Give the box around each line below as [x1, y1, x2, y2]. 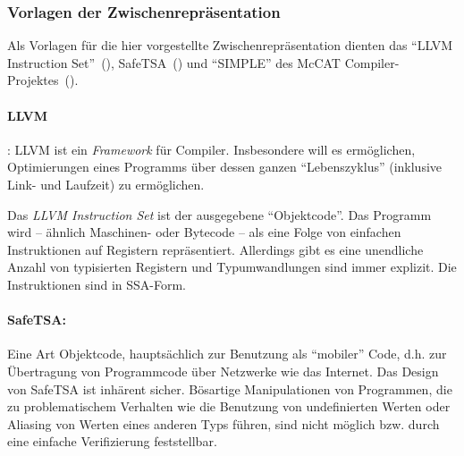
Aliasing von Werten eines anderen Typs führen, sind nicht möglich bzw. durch [7, 414, 440, 433]
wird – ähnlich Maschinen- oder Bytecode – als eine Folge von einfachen [7, 223, 401, 241]
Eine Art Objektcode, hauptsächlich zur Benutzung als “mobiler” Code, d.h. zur [7, 344, 447, 363]
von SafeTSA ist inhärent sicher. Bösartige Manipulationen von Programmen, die [7, 379, 452, 398]
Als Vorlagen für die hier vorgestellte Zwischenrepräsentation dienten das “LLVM [7, 36, 453, 55]
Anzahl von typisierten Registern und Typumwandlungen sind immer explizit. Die [7, 258, 457, 276]
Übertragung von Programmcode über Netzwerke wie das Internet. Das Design [7, 361, 439, 380]
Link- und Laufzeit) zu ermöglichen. [7, 174, 205, 193]
